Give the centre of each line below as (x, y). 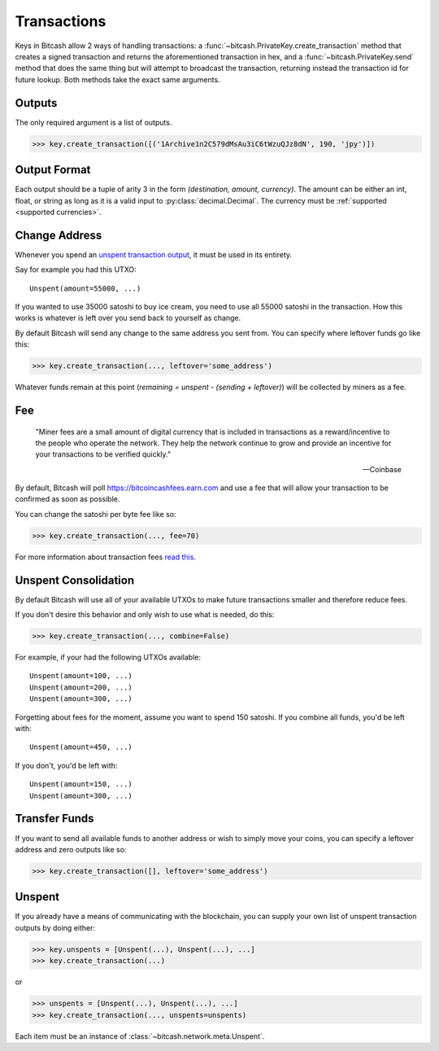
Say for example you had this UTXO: (76, 269)
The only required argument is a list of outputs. (93, 122)
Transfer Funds (54, 819)
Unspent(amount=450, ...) (81, 747)
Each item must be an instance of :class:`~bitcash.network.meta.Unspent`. (140, 1036)
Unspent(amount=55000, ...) (85, 288)
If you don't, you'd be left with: (66, 765)
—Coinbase (382, 469)
